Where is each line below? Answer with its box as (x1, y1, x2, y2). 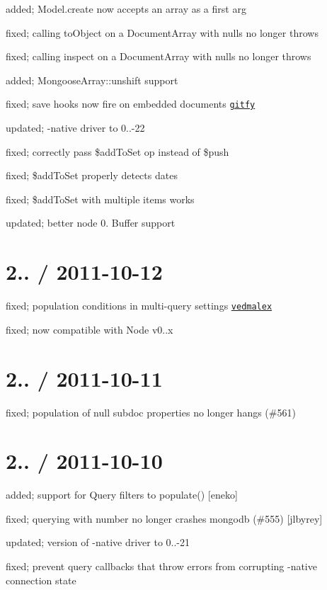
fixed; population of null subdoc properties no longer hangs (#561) (6, 404, 296, 419)
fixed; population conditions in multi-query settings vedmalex (6, 298, 272, 313)
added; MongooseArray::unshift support (6, 72, 178, 87)
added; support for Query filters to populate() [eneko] (6, 487, 238, 502)
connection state (6, 572, 76, 587)
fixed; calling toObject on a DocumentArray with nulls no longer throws (6, 25, 319, 40)
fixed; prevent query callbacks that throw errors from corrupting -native (6, 559, 317, 573)
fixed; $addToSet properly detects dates (6, 168, 178, 183)
